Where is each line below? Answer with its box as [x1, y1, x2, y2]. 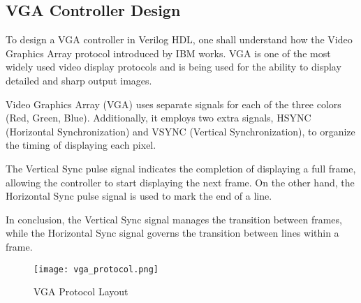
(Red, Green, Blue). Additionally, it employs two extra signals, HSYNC [6, 110, 311, 125]
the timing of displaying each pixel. [6, 138, 156, 152]
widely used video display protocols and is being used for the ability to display [6, 59, 341, 74]
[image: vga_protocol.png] [34, 264, 159, 274]
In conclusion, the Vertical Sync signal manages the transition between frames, [6, 212, 342, 226]
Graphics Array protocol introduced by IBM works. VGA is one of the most [6, 45, 331, 60]
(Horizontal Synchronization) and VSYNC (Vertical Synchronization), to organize [6, 124, 355, 138]
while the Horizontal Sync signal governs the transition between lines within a [6, 226, 339, 240]
